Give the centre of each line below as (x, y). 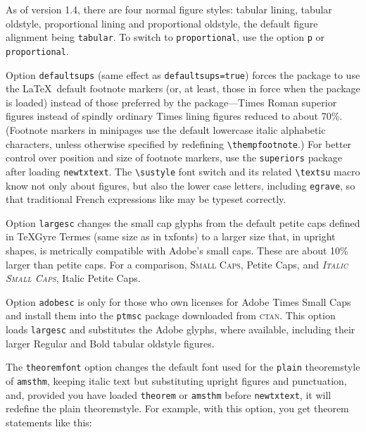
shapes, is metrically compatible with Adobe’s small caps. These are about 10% (177, 250)
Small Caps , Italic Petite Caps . (73, 278)
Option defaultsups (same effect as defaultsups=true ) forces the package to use (183, 74)
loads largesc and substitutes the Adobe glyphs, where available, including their (181, 329)
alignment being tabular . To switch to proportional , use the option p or (165, 37)
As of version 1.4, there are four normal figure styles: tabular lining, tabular (169, 9)
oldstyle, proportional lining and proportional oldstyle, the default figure (162, 23)
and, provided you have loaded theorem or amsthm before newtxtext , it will (169, 394)
